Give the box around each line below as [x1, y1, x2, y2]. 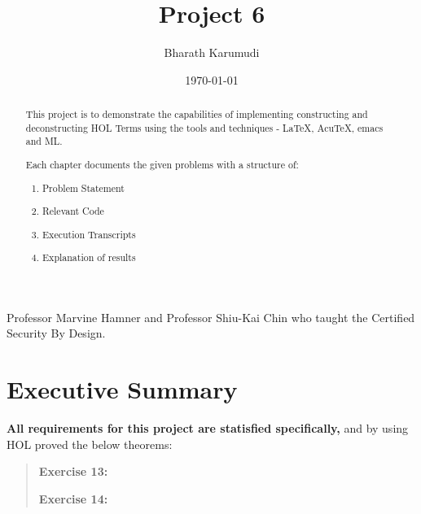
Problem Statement [42, 181, 125, 194]
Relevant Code [42, 204, 104, 218]
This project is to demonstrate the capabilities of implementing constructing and [25, 107, 368, 121]
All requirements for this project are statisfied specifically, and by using [7, 420, 409, 437]
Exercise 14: [38, 490, 108, 507]
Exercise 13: [38, 463, 108, 480]
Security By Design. [7, 325, 106, 342]
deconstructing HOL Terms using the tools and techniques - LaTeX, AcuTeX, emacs [25, 120, 384, 134]
